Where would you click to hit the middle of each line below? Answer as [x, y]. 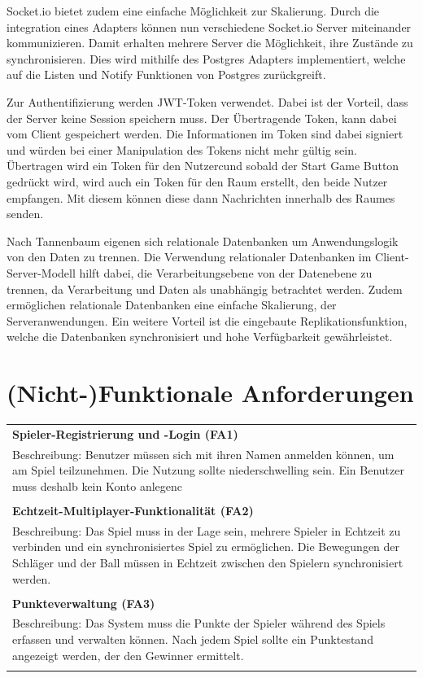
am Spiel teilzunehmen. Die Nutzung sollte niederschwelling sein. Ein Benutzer [208, 470]
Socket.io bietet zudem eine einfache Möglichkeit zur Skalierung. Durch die [193, 11]
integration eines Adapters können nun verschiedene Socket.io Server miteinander [209, 26]
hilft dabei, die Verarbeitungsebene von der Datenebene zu [226, 272]
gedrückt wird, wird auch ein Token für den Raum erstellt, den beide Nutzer [197, 181]
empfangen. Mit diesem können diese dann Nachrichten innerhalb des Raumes [201, 197]
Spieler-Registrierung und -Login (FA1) [125, 433]
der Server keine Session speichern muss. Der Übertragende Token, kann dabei [202, 118]
